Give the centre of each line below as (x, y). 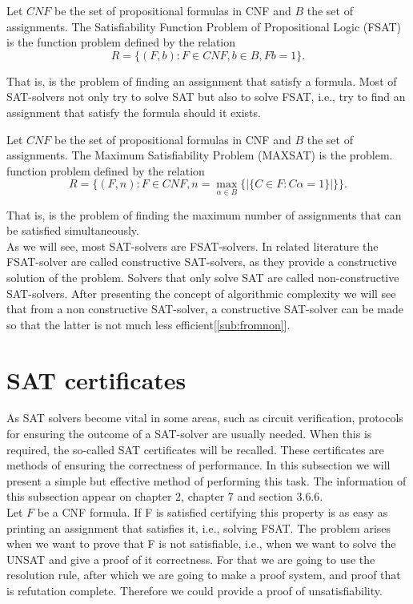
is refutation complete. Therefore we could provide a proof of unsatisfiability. (194, 590)
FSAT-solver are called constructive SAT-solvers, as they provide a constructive (202, 262)
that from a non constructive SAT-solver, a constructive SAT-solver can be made (205, 309)
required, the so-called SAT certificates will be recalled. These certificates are (195, 449)
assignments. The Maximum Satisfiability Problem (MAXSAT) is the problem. (200, 155)
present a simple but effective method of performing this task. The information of (206, 480)
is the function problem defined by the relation (121, 42)
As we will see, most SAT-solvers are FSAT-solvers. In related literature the (192, 246)
